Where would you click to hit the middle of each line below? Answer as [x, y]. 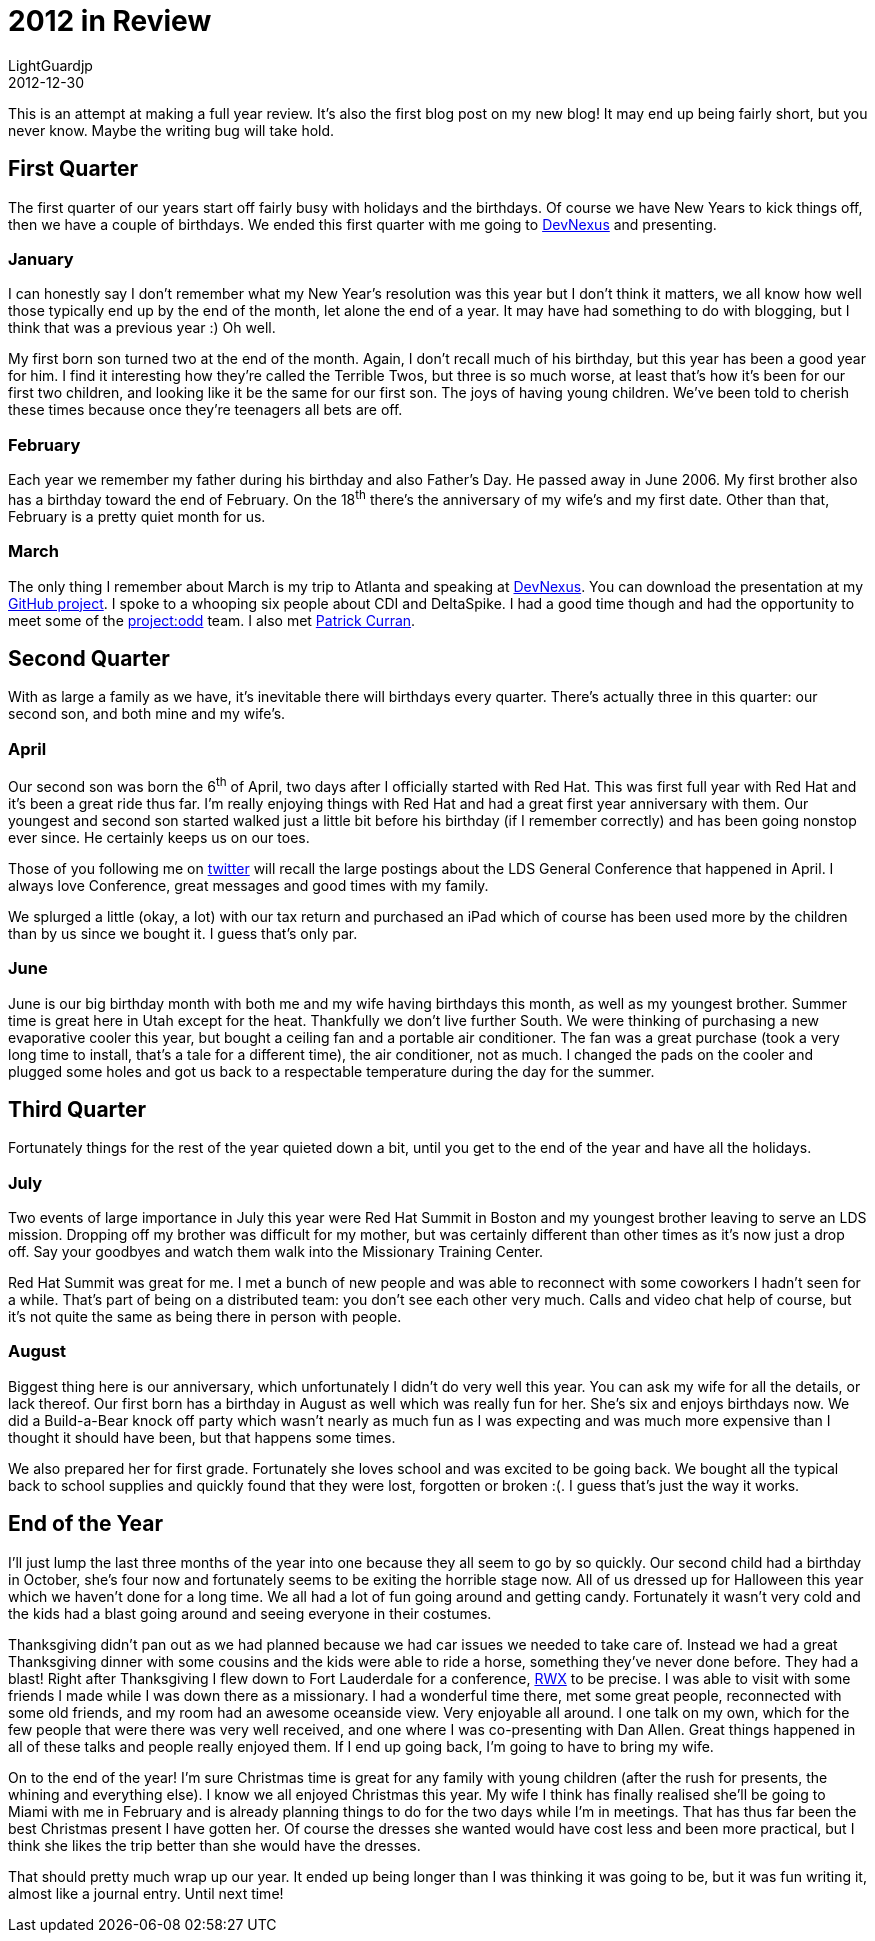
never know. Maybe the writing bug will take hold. [171, 130]
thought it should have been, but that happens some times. [202, 1437]
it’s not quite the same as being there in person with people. [205, 1317]
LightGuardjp [50, 65]
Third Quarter [77, 1109]
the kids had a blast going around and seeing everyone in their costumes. [250, 1613]
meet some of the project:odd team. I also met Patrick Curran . [212, 620]
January [41, 258]
